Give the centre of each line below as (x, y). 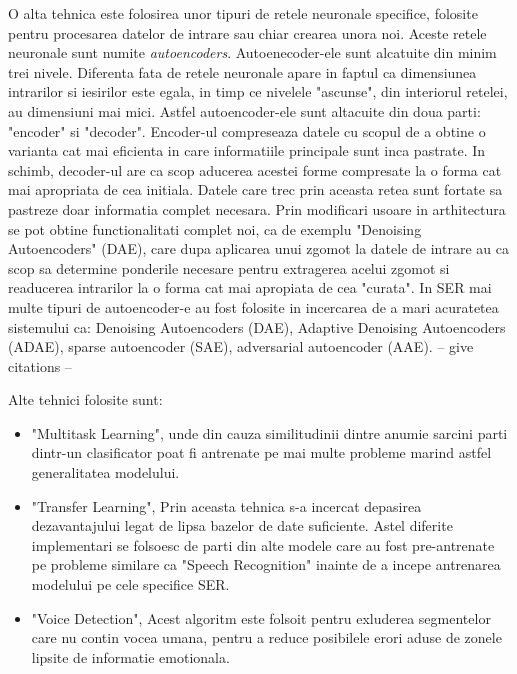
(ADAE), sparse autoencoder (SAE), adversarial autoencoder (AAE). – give (241, 346)
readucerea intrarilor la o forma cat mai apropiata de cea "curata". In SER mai (250, 287)
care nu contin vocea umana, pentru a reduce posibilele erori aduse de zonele (266, 637)
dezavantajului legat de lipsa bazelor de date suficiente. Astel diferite (242, 525)
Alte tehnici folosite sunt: (85, 399)
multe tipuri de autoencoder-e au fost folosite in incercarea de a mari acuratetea (253, 306)
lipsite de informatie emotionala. (130, 656)
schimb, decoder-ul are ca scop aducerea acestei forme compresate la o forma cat (255, 169)
